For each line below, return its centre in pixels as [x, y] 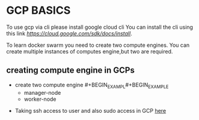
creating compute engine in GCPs [71, 70]
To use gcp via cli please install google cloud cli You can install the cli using [100, 27]
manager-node [42, 92]
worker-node [40, 99]
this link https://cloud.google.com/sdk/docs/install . [69, 33]
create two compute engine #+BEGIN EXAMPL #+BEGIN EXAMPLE [92, 85]
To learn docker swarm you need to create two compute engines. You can [98, 45]
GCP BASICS [38, 10]
